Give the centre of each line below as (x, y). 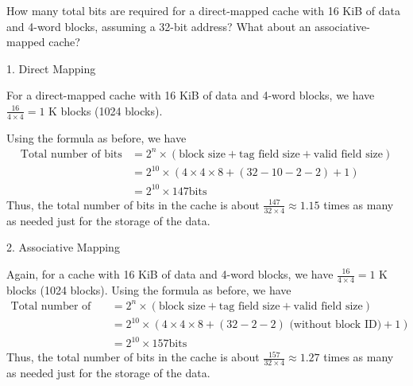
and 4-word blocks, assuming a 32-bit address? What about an (159, 26)
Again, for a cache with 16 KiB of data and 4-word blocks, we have (170, 274)
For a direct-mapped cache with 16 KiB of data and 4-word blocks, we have (191, 95)
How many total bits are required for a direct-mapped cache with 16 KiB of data (203, 10)
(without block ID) (336, 325)
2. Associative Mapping (63, 247)
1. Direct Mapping (51, 68)
